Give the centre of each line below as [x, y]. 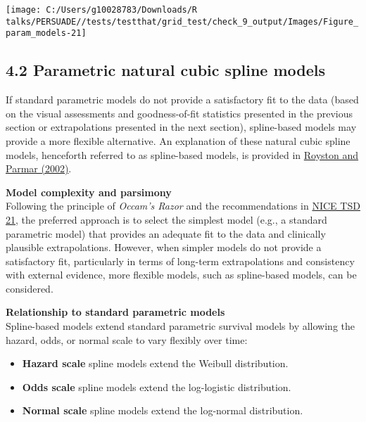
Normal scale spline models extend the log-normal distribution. [163, 410]
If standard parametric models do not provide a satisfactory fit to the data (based [182, 100]
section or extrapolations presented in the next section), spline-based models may [181, 127]
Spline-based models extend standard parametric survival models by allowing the [181, 326]
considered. [30, 288]
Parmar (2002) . [39, 168]
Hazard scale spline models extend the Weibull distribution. [155, 363]
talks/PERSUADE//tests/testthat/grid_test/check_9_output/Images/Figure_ [182, 21]
